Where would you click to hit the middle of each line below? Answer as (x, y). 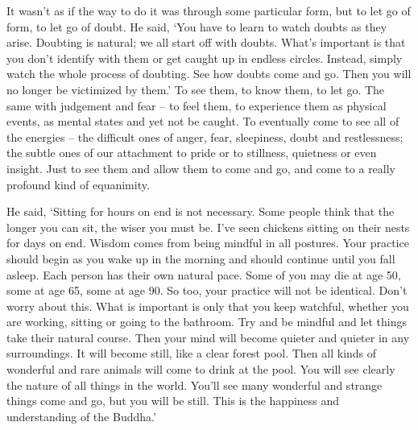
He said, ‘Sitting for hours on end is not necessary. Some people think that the (201, 211)
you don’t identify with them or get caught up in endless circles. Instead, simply (205, 58)
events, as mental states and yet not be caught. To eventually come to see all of (203, 121)
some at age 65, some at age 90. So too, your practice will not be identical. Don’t (207, 290)
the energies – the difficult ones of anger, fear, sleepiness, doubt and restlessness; (205, 136)
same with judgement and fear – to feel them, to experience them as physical (197, 105)
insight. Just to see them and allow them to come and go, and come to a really (201, 168)
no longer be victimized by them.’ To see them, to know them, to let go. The (196, 89)
